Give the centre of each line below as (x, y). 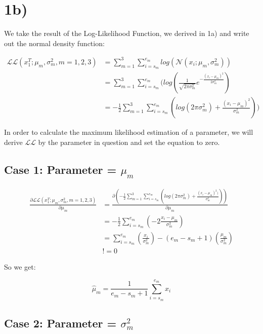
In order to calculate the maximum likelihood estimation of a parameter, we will (129, 132)
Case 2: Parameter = (60, 323)
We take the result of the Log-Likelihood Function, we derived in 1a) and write (127, 33)
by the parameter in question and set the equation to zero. (129, 142)
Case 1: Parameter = (60, 169)
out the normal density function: (54, 43)
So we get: (20, 267)
